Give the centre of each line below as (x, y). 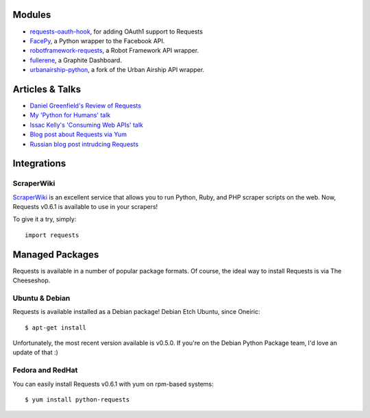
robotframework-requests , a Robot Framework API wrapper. (114, 51)
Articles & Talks (47, 89)
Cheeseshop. (32, 280)
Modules (32, 15)
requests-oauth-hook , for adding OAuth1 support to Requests (116, 32)
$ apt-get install (56, 328)
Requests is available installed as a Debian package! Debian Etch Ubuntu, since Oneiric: (136, 312)
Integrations (39, 163)
